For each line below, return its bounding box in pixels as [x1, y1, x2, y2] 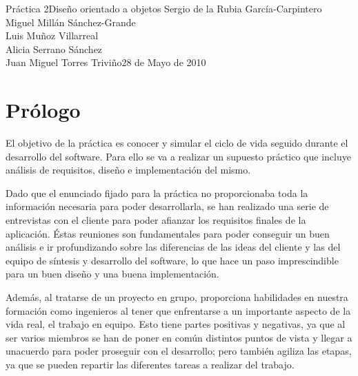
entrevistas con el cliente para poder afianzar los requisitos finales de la [6, 213, 306, 227]
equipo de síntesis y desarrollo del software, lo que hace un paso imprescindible [6, 253, 339, 267]
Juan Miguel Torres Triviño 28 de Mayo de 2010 [6, 55, 206, 70]
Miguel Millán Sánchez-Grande [6, 14, 136, 29]
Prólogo [6, 96, 81, 124]
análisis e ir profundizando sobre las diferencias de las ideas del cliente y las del [6, 240, 341, 254]
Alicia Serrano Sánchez [6, 41, 103, 56]
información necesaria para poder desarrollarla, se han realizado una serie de [6, 199, 329, 213]
